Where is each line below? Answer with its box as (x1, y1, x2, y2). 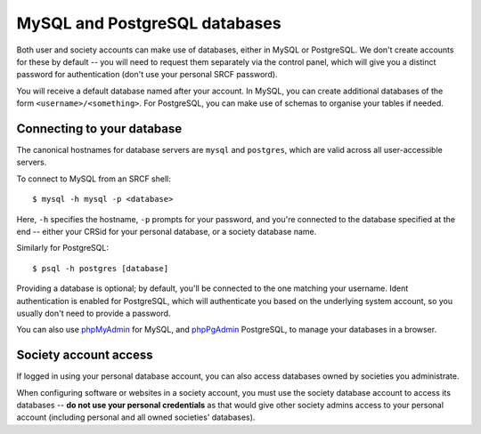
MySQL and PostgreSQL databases (16, 13, 281, 33)
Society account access (16, 348, 153, 363)
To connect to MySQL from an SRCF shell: (16, 173, 171, 184)
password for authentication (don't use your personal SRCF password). (16, 69, 278, 80)
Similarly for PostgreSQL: (16, 243, 109, 253)
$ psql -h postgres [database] (32, 263, 169, 273)
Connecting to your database (16, 121, 183, 136)
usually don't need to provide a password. (16, 308, 171, 318)
